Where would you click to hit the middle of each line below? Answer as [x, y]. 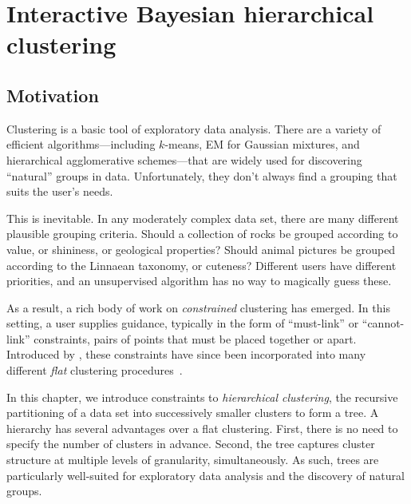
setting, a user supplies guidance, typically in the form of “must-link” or [183, 323]
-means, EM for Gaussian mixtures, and [262, 144]
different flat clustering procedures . [95, 370]
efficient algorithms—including [81, 144]
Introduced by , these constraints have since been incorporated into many [186, 354]
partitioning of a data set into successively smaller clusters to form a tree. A [193, 413]
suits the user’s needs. [60, 191]
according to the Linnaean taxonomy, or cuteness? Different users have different [202, 265]
